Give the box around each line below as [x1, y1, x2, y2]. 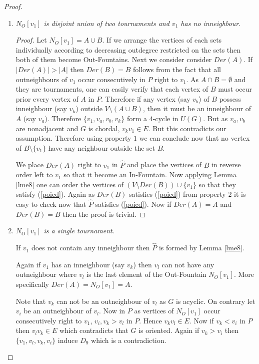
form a [126, 113, 147, 123]
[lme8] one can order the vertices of [15, 179, 124, 189]
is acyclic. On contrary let [175, 295, 255, 306]
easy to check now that [15, 199, 86, 209]
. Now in [99, 305, 125, 316]
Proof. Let [15, 35, 47, 45]
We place [15, 159, 44, 170]
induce [57, 334, 78, 345]
